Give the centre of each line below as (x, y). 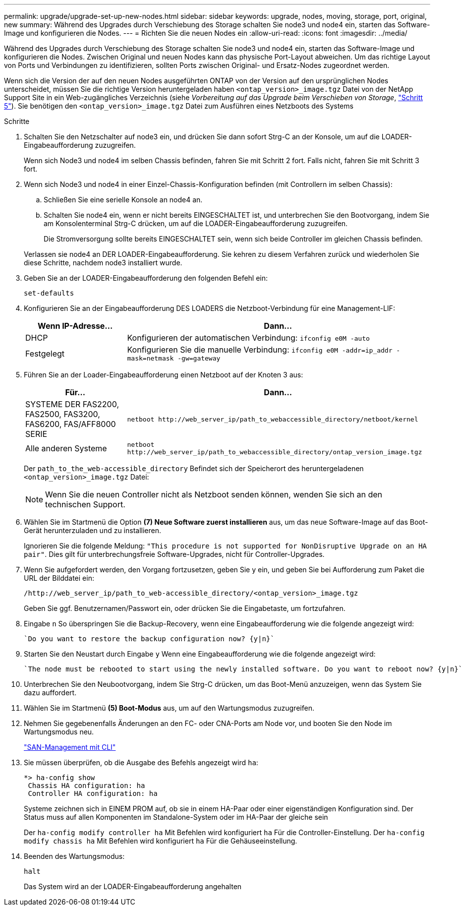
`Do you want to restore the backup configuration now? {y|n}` (149, 639)
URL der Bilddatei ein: (59, 578)
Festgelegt (45, 353)
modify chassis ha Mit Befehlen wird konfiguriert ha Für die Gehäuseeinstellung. (161, 841)
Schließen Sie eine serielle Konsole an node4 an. (123, 200)
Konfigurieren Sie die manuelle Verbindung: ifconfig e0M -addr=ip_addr (260, 350)
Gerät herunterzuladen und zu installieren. (93, 530)
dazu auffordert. (50, 693)
